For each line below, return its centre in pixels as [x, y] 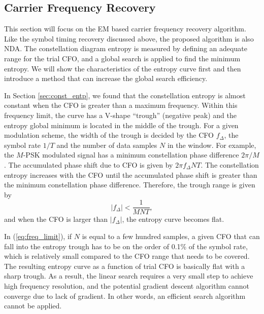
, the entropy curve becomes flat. [173, 219]
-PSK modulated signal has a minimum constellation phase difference [131, 155]
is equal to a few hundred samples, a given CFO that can [171, 236]
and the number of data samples [107, 145]
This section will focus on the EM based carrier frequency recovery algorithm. [125, 29]
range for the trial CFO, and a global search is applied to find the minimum [122, 58]
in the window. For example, [212, 145]
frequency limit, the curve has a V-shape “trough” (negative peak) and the [120, 115]
